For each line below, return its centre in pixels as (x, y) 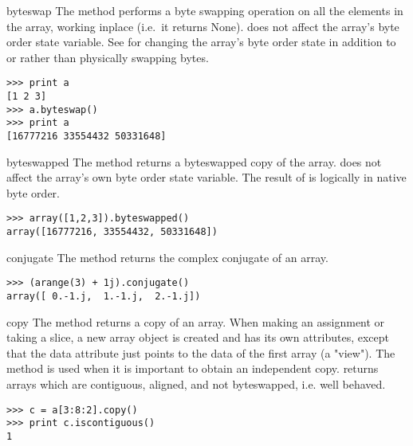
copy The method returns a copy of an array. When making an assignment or (196, 321)
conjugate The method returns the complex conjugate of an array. (167, 257)
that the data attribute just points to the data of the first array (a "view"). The (201, 352)
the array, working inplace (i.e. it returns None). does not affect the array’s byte (203, 26)
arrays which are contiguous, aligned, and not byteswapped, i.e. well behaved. (196, 384)
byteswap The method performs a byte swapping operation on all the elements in (205, 10)
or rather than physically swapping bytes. (108, 57)
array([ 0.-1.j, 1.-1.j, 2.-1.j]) (104, 296)
